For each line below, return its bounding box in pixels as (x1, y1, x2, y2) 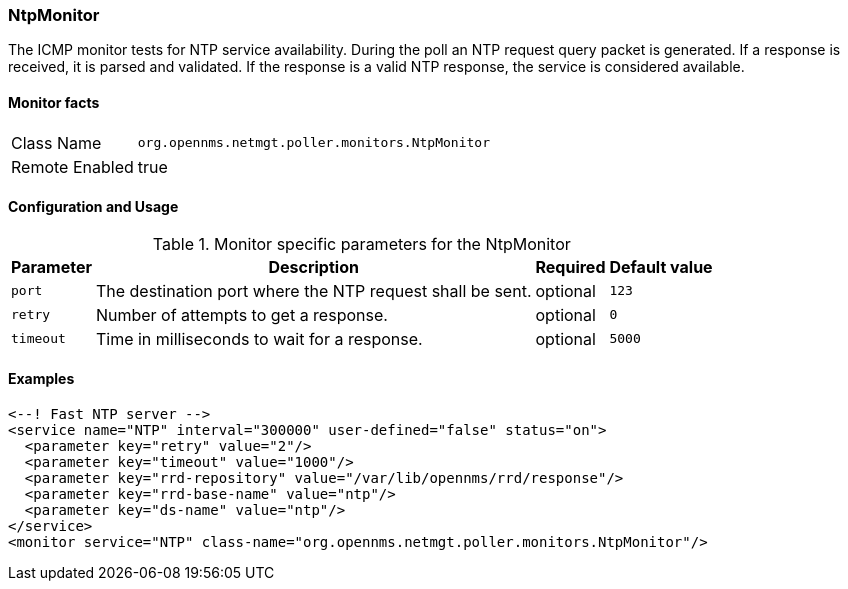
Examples (8, 370, 75, 388)
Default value (609, 256, 713, 277)
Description (268, 256, 359, 277)
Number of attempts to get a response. (95, 304, 388, 325)
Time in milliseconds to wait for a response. (95, 328, 423, 349)
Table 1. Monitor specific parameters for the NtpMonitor (152, 233, 571, 254)
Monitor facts (8, 93, 100, 111)
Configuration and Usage (8, 198, 179, 216)
